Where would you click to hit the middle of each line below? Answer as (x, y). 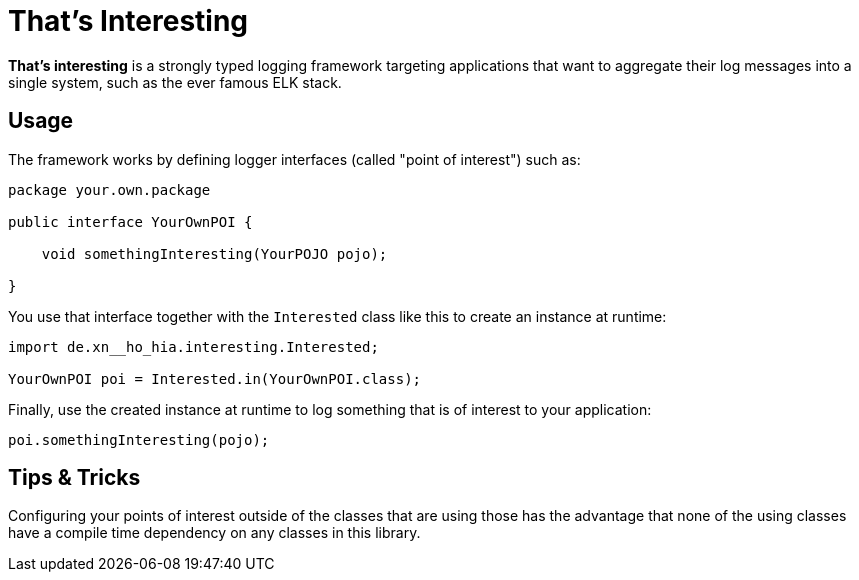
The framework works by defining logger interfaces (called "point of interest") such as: (294, 159)
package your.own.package (109, 189)
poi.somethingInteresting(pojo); (139, 439)
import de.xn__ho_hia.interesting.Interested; (193, 346)
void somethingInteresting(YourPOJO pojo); (214, 253)
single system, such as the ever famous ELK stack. (175, 82)
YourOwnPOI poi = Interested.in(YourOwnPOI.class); (215, 378)
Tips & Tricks (74, 478)
